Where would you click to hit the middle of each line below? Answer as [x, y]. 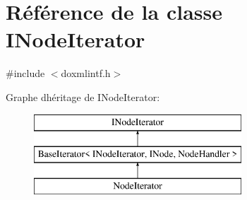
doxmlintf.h [86, 73]
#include [25, 73]
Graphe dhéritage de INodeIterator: [83, 96]
